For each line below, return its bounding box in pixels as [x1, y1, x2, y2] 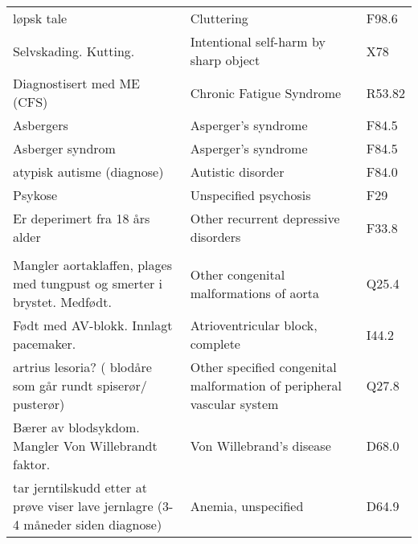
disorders [190, 227, 241, 246]
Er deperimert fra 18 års [13, 209, 150, 227]
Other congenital [190, 264, 285, 284]
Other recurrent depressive [190, 209, 340, 227]
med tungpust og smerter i [13, 274, 163, 292]
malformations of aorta [190, 283, 319, 302]
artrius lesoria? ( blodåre [13, 358, 152, 376]
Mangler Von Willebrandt [13, 436, 158, 455]
